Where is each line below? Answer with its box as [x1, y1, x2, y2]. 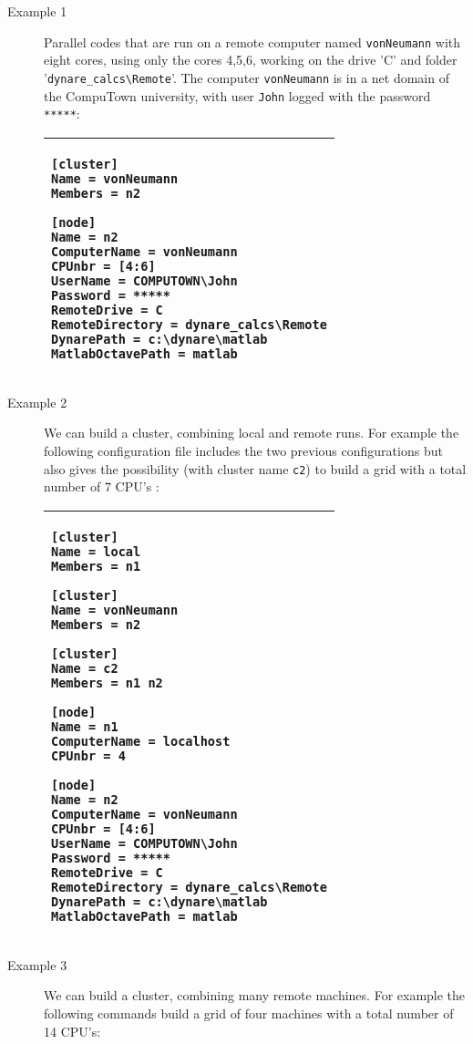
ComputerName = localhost [51, 733, 231, 749]
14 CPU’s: [44, 1021, 101, 1040]
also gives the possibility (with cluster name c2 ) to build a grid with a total [44, 459, 467, 478]
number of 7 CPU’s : [44, 477, 159, 496]
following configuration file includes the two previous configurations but [44, 441, 443, 460]
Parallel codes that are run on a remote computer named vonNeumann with [44, 32, 461, 51]
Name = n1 [51, 718, 118, 734]
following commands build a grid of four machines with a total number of [44, 1004, 454, 1023]
